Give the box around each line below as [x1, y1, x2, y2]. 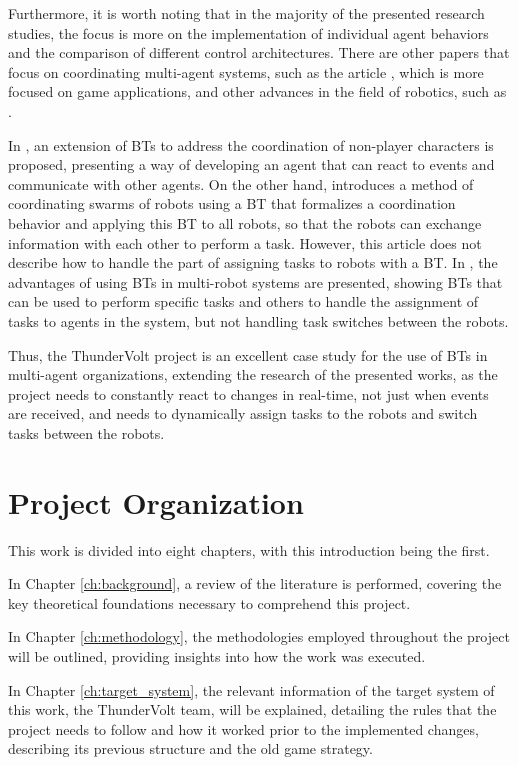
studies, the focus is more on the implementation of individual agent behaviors [8, 22, 489, 43]
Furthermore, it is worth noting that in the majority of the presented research [8, 3, 485, 23]
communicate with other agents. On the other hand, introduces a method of [8, 173, 474, 194]
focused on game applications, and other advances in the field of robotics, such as [8, 81, 507, 102]
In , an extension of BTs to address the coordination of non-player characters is [8, 134, 494, 155]
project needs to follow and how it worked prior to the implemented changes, [8, 718, 479, 739]
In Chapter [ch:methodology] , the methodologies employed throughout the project [8, 626, 510, 647]
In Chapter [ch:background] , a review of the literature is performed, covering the [8, 573, 502, 594]
